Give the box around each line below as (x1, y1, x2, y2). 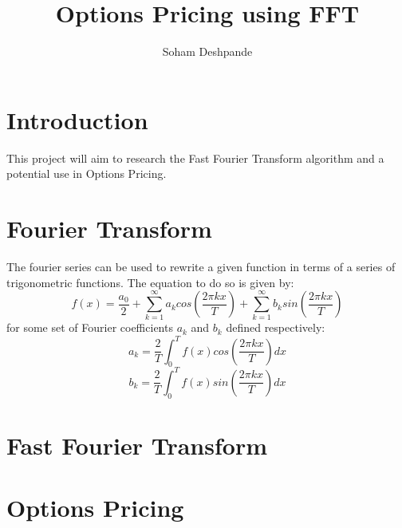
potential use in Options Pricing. (6, 165, 167, 182)
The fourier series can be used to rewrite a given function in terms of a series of (6, 258, 396, 274)
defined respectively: (226, 319, 325, 336)
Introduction (6, 103, 148, 136)
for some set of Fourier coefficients (6, 319, 173, 336)
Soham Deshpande (162, 43, 253, 60)
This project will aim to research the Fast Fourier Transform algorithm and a (6, 149, 384, 166)
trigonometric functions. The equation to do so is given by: (6, 274, 294, 290)
